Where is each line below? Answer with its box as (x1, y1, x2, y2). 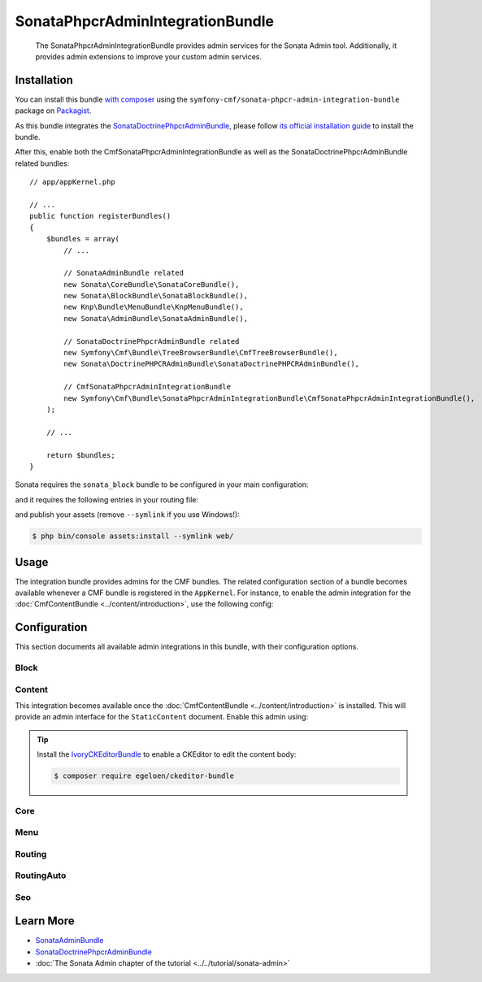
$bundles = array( (46, 234, 120, 244)
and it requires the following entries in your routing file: (15, 494, 199, 504)
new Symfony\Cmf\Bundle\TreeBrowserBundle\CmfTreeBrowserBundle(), (63, 348, 338, 358)
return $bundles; (46, 450, 115, 459)
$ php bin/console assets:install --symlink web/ (32, 532, 234, 541)
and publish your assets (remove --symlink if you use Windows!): (15, 510, 240, 519)
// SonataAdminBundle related (63, 268, 185, 278)
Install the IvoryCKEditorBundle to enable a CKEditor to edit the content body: (37, 750, 297, 759)
